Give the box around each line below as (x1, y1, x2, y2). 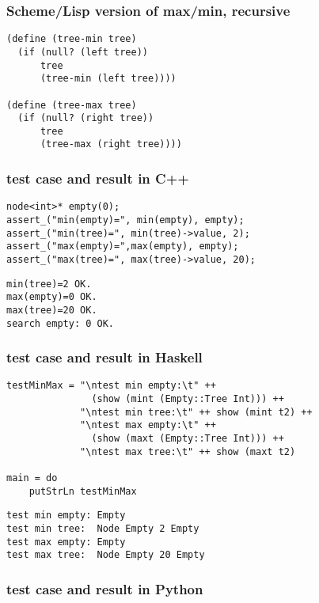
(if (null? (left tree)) (17, 46, 148, 58)
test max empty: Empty (6, 536, 126, 548)
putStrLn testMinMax (28, 485, 137, 497)
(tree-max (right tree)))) (40, 138, 182, 150)
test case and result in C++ (6, 169, 189, 188)
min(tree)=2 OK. (6, 278, 92, 290)
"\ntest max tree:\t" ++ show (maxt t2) (80, 446, 296, 457)
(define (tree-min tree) (6, 33, 137, 45)
